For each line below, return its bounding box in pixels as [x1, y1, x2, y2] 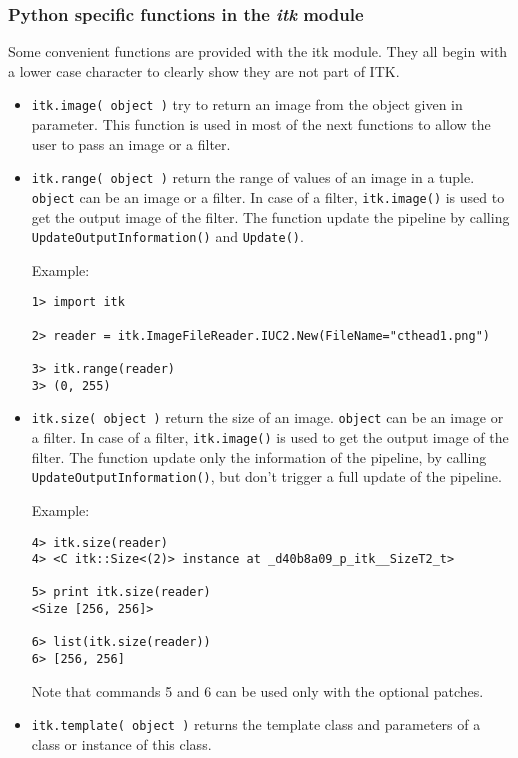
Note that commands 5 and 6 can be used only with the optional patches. [31, 680, 484, 701]
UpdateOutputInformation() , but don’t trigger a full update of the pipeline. [31, 466, 502, 487]
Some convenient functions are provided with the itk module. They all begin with [8, 41, 508, 62]
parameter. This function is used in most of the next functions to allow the [31, 114, 491, 135]
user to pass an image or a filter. [31, 133, 231, 154]
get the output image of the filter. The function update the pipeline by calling [31, 206, 510, 227]
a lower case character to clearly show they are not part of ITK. [8, 60, 400, 81]
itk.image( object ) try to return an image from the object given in [31, 94, 463, 115]
